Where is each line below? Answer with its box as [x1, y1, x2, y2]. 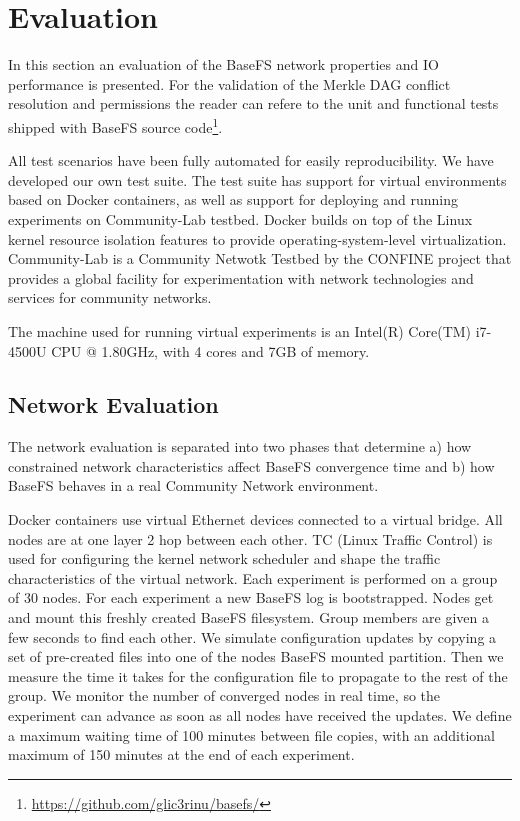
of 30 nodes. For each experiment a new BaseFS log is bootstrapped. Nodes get [8, 587, 494, 608]
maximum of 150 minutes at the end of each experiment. [8, 744, 355, 765]
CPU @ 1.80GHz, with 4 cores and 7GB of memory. [51, 340, 370, 361]
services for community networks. [8, 287, 212, 308]
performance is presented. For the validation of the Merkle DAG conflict [8, 73, 451, 94]
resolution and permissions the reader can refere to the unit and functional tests [8, 93, 499, 114]
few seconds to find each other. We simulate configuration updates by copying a [8, 626, 497, 647]
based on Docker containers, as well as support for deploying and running [8, 189, 458, 210]
